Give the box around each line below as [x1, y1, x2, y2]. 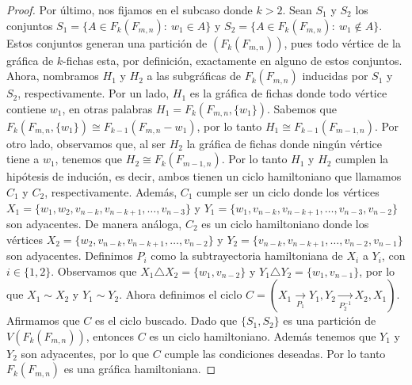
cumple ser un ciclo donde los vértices [196, 183, 380, 200]
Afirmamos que [6, 312, 80, 329]
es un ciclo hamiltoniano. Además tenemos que [149, 327, 376, 344]
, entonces [86, 327, 135, 344]
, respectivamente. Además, [44, 183, 177, 200]
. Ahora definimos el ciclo [119, 286, 242, 303]
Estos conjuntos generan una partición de [6, 34, 208, 51]
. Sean [282, 2, 312, 17]
